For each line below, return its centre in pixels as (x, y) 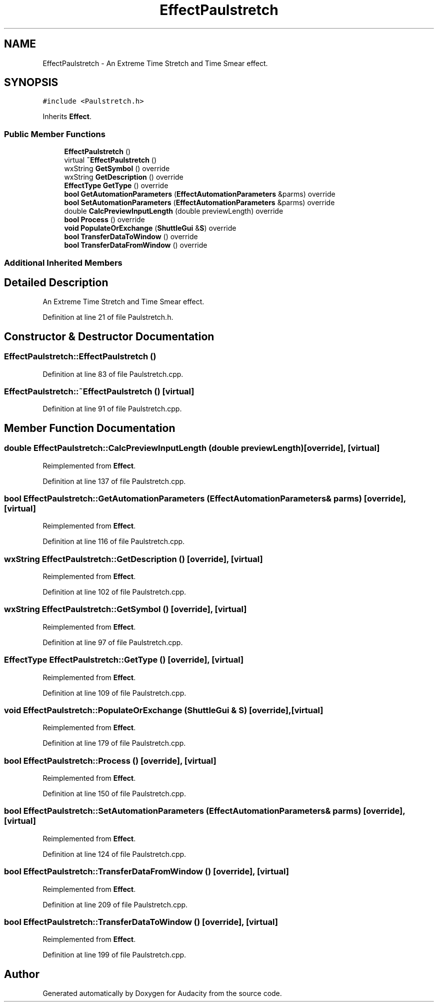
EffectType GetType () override (116, 186)
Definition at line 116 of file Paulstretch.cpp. (114, 542)
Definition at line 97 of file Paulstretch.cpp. (113, 642)
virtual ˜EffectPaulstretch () (110, 160)
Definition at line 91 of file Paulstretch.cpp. (112, 409)
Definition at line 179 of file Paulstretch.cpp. (114, 743)
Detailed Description (56, 282)
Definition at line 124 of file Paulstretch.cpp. (114, 854)
